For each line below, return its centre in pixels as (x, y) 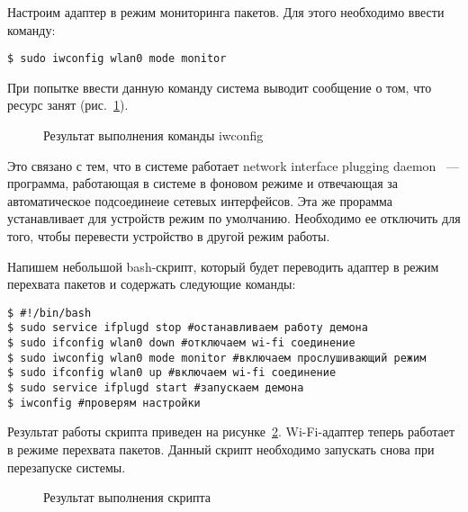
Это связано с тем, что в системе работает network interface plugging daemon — (234, 165)
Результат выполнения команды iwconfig (153, 135)
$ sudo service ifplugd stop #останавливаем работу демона (188, 328)
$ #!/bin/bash (49, 313)
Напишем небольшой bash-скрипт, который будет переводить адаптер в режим (223, 266)
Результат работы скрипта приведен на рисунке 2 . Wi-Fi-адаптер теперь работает (231, 431)
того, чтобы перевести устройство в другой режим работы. (169, 236)
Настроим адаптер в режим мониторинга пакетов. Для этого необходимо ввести (226, 12)
